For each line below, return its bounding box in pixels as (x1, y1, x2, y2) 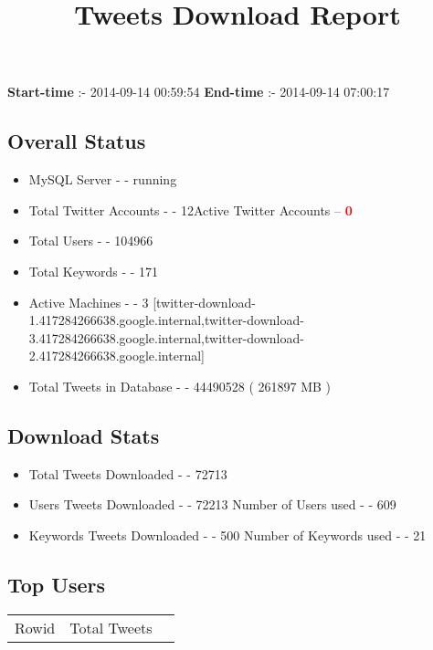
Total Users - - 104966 (28, 231, 153, 250)
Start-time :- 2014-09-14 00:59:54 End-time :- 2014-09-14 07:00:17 (7, 82, 390, 101)
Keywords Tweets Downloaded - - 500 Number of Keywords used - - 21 (28, 525, 427, 544)
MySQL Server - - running (28, 170, 177, 189)
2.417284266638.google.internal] (28, 346, 205, 365)
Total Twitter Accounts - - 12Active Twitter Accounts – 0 (28, 200, 353, 219)
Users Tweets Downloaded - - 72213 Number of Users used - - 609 (28, 495, 396, 514)
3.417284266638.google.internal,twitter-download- (28, 328, 304, 347)
